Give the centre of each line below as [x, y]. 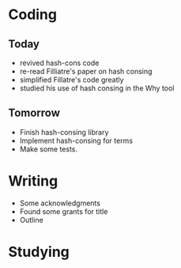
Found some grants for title [64, 211]
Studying [39, 252]
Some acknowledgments [60, 203]
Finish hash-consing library [64, 132]
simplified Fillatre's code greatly [72, 80]
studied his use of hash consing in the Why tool [97, 88]
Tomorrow [34, 113]
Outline [31, 220]
